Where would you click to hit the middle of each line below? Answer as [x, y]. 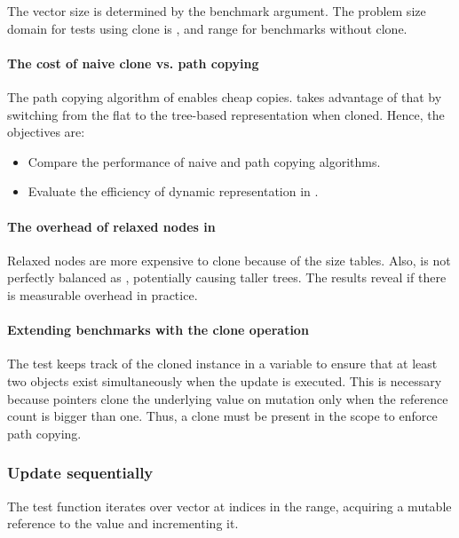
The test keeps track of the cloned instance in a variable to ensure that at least [222, 364]
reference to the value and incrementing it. [123, 523]
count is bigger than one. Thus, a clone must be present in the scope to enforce [222, 416]
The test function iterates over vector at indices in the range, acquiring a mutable [229, 506]
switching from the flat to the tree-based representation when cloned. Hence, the [226, 114]
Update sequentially [80, 473]
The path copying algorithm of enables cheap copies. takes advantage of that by [225, 96]
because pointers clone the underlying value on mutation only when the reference [228, 398]
